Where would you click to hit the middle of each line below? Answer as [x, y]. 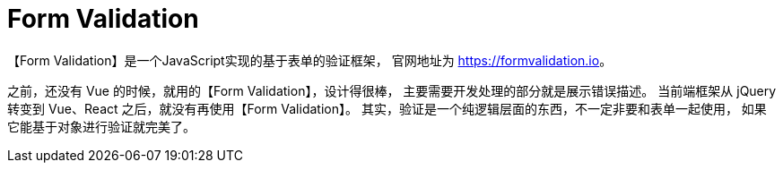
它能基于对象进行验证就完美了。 [101, 126]
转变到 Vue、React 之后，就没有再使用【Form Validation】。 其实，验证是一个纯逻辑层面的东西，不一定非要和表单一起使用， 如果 [387, 108]
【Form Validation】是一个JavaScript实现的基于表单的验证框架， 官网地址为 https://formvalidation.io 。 [310, 60]
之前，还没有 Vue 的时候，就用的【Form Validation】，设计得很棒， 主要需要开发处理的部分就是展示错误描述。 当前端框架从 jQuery [392, 90]
